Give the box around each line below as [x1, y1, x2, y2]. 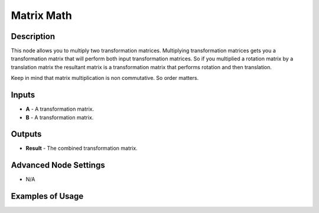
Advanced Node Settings [11, 160, 106, 170]
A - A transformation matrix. [25, 105, 95, 112]
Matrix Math [11, 9, 72, 22]
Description [11, 31, 56, 41]
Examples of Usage [11, 191, 84, 201]
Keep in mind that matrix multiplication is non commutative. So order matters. [11, 75, 199, 82]
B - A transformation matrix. [25, 114, 94, 121]
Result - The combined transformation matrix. [25, 145, 138, 152]
